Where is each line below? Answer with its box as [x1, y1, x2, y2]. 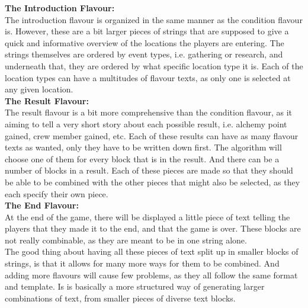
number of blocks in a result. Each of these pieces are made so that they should [5, 164, 293, 177]
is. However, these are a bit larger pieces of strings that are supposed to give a [5, 25, 289, 37]
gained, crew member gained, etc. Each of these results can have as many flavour [5, 129, 299, 142]
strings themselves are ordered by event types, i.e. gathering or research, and [5, 48, 283, 60]
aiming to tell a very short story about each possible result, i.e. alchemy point [5, 117, 287, 130]
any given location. [5, 83, 73, 95]
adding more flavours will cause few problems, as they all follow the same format [5, 268, 298, 281]
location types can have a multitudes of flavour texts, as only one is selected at [5, 71, 291, 84]
